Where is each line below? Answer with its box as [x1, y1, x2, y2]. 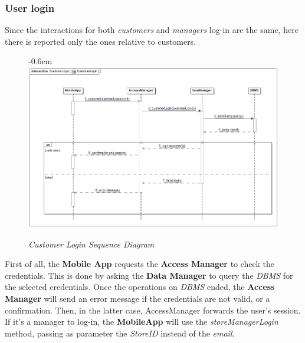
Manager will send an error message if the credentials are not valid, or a [5, 292, 270, 305]
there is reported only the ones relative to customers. [5, 35, 196, 47]
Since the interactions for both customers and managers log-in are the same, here [5, 24, 299, 36]
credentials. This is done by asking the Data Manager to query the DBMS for [5, 269, 293, 281]
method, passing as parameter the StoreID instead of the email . [5, 326, 235, 339]
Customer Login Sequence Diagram [28, 238, 155, 250]
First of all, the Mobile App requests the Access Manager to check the [5, 258, 274, 270]
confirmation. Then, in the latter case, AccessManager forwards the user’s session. [5, 304, 301, 316]
